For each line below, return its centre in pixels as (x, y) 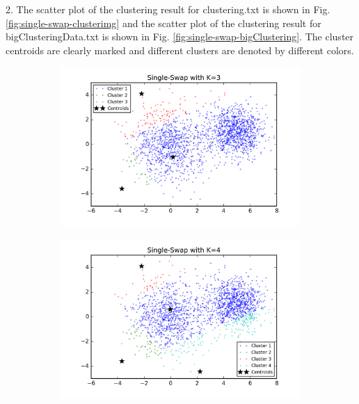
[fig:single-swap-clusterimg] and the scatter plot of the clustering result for (163, 23)
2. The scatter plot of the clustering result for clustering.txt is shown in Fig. (168, 9)
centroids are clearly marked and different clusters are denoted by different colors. (180, 50)
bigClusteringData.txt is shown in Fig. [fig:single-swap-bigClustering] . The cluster (180, 37)
